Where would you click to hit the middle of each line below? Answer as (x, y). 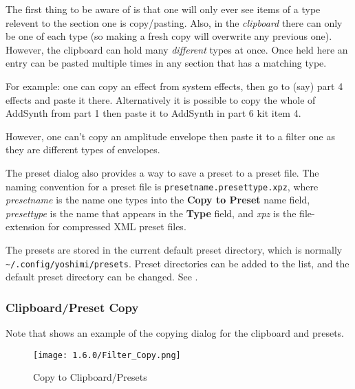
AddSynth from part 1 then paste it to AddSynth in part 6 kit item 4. (153, 113)
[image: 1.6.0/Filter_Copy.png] (107, 355)
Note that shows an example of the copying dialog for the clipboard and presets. (175, 333)
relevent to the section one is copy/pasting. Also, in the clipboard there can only (174, 22)
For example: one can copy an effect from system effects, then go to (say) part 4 (174, 86)
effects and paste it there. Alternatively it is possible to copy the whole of (161, 99)
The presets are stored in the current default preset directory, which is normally (174, 249)
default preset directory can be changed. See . (102, 277)
